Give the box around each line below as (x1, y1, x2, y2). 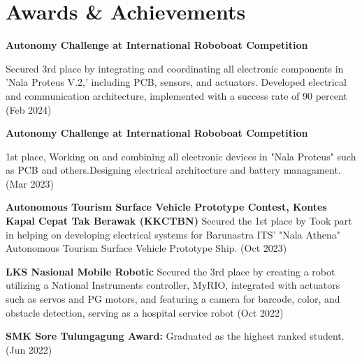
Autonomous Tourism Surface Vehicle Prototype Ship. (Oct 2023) (6, 241, 287, 255)
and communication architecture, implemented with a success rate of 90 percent (6, 88, 347, 103)
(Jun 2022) (6, 342, 52, 356)
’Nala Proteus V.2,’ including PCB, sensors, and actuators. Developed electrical (6, 75, 347, 89)
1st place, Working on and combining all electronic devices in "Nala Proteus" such (6, 149, 356, 163)
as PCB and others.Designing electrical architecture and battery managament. (6, 163, 341, 177)
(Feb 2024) (6, 102, 52, 116)
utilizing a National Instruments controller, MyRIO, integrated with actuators (6, 278, 340, 292)
